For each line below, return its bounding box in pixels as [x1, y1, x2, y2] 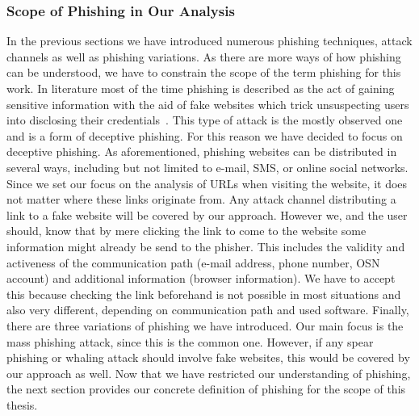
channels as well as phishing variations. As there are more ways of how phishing [6, 48, 401, 65]
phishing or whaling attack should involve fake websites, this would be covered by [6, 349, 410, 366]
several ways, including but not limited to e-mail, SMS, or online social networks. [6, 158, 409, 175]
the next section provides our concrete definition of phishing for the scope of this [6, 380, 406, 397]
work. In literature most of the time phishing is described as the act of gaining [6, 80, 395, 96]
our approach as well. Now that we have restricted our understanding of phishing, [6, 364, 411, 381]
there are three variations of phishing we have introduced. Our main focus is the [6, 317, 404, 334]
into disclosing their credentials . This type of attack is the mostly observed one [6, 111, 403, 128]
